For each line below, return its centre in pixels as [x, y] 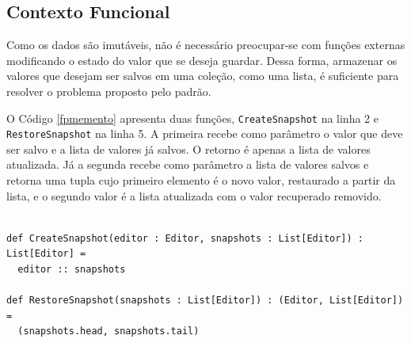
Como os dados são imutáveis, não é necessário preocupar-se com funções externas [206, 45]
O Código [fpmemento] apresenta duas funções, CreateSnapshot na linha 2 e [192, 118]
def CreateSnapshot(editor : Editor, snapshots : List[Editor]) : [185, 238]
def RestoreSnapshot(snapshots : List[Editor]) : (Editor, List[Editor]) [205, 301]
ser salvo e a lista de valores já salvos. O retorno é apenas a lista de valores [188, 149]
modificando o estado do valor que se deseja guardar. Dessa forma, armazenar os [202, 60]
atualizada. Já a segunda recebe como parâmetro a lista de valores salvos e [188, 164]
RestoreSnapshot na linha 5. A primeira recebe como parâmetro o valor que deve [205, 133]
